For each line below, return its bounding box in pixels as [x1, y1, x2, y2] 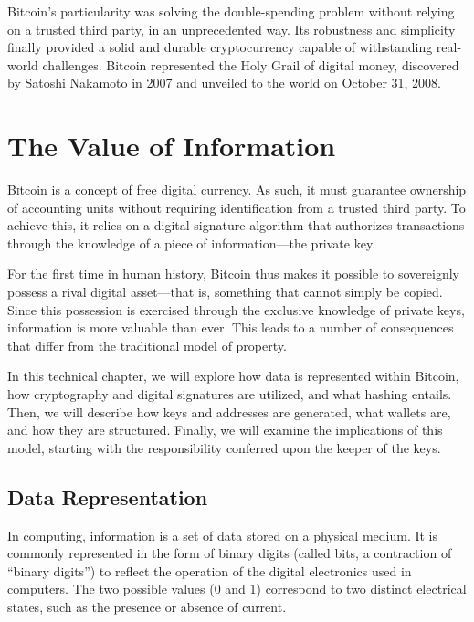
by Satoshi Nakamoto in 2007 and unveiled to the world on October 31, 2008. [7, 73, 442, 92]
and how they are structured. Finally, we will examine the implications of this [7, 420, 443, 439]
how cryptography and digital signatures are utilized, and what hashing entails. [7, 385, 452, 404]
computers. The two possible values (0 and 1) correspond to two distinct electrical [7, 579, 467, 598]
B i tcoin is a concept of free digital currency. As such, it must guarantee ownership [7, 180, 467, 199]
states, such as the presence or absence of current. [7, 596, 287, 616]
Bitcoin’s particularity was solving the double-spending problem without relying [7, 2, 455, 20]
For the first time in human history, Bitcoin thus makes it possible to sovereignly [7, 264, 459, 283]
